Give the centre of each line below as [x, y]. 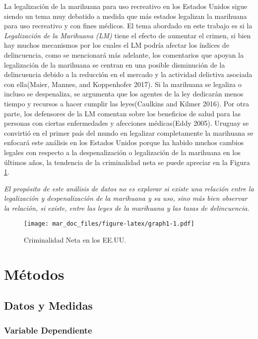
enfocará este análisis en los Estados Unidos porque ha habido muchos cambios [124, 142]
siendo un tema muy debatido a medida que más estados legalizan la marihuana [126, 16]
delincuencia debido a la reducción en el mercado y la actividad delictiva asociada [128, 74]
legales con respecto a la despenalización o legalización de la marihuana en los [122, 152]
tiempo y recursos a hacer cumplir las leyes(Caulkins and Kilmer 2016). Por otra [127, 103]
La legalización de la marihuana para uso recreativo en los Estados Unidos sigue [126, 6]
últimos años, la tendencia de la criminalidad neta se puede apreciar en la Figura [127, 162]
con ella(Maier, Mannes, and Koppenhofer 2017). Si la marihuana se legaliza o [123, 84]
